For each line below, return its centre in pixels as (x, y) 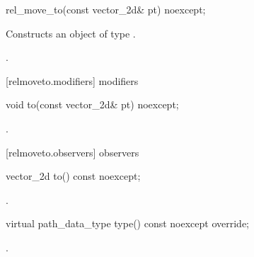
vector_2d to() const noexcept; (73, 176)
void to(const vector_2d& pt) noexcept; (92, 104)
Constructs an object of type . (71, 33)
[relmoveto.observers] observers (73, 152)
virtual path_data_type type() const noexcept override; (128, 223)
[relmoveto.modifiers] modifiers (72, 80)
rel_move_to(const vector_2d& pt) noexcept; (106, 9)
